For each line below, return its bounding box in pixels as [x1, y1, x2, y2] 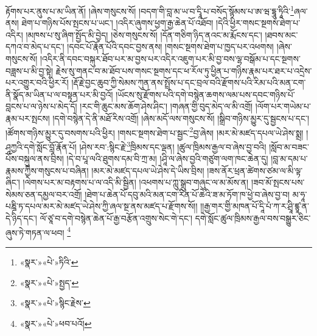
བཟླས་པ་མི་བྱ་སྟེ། [5, 64, 54, 77]
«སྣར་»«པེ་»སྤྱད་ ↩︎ [19, 276, 79, 289]
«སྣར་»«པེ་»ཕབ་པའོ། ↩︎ [19, 317, 92, 329]
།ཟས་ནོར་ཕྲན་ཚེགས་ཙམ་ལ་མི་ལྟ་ [207, 164, 303, 177]
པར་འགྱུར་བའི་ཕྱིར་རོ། [5, 76, 69, 89]
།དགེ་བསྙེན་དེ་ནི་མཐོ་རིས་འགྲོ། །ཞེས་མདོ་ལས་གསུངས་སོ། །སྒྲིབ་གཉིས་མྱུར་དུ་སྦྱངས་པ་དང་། [52, 112, 310, 124]
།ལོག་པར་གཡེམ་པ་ [255, 100, 311, 113]
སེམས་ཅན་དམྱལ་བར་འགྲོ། [5, 187, 82, 200]
